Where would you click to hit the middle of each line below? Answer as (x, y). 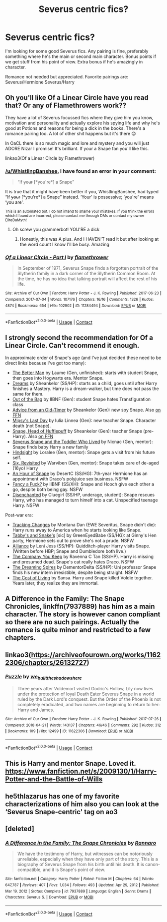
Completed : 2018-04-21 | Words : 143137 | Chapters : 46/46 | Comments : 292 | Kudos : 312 (83, 725)
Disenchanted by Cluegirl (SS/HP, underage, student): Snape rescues (83, 494)
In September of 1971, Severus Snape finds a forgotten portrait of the (88, 268)
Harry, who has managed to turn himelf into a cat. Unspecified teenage (85, 500)
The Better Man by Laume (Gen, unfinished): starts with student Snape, (85, 373)
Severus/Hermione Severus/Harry (40, 82)
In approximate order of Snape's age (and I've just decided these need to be (83, 358)
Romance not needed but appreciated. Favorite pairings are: (67, 76)
